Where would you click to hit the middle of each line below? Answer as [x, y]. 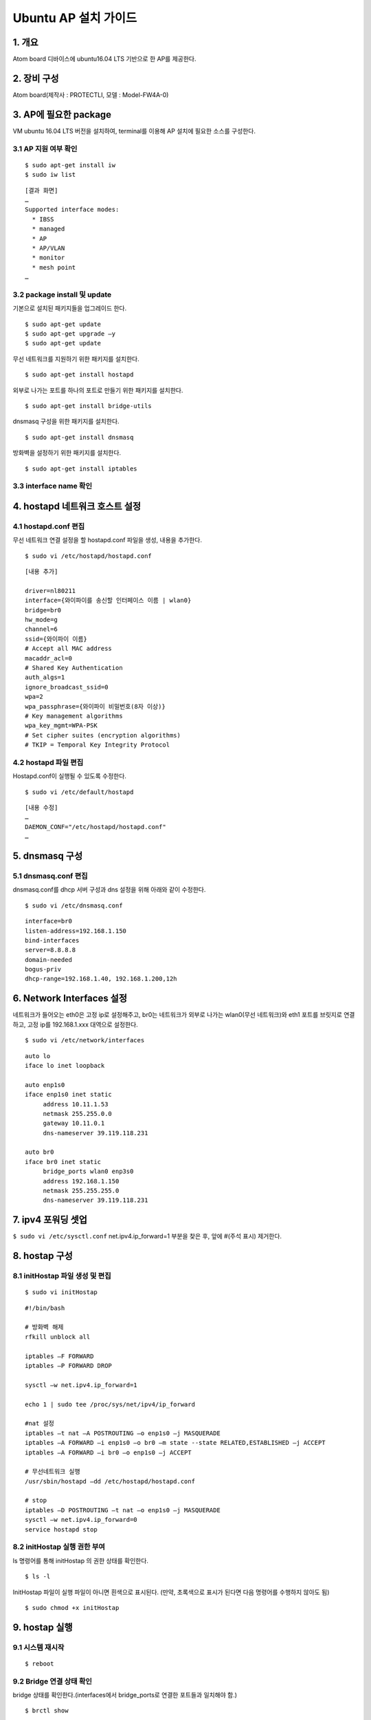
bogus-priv [43, 969]
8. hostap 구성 [43, 1256]
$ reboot [40, 1664]
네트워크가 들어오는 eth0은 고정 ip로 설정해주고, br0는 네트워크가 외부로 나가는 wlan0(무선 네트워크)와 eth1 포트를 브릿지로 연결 [184, 1015]
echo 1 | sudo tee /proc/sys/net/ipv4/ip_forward [110, 1404]
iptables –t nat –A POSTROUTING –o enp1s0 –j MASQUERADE [123, 1433]
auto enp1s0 [45, 1085]
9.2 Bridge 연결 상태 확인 [53, 1681]
